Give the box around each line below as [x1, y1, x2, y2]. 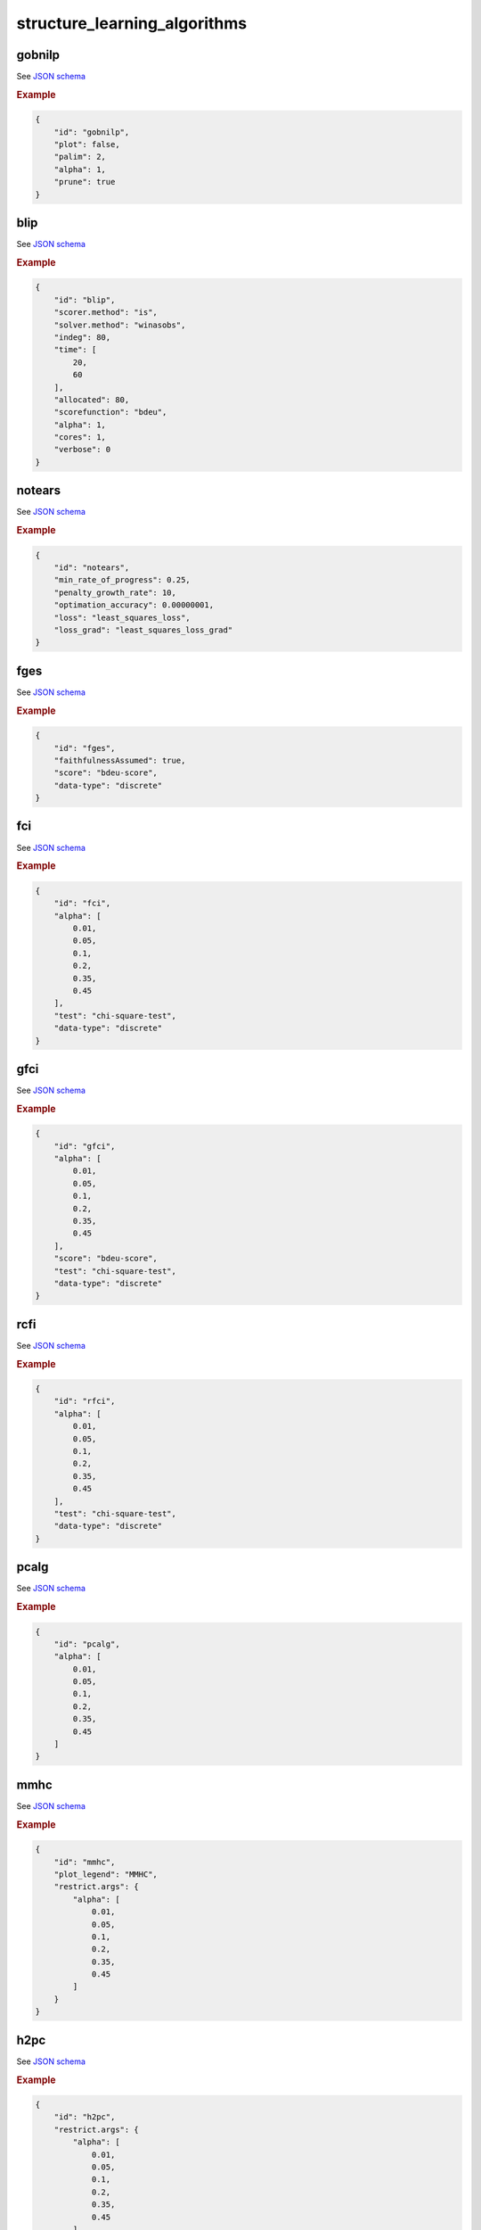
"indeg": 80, [53, 332, 111, 343]
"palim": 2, [53, 152, 107, 162]
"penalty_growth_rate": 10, [53, 587, 177, 598]
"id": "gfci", [53, 1141, 116, 1151]
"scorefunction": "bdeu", [53, 407, 167, 417]
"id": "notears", [53, 563, 130, 573]
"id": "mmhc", [53, 1856, 116, 1867]
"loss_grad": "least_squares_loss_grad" [53, 624, 233, 635]
